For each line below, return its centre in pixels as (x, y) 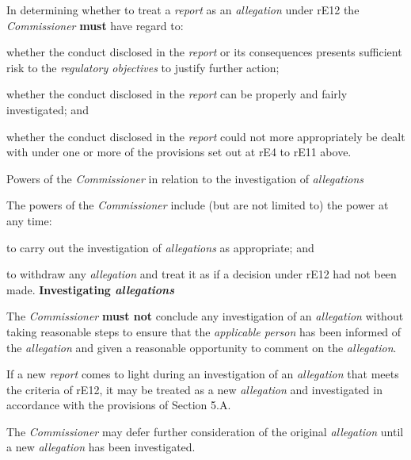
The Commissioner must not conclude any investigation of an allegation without (205, 316)
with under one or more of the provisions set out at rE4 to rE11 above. (179, 152)
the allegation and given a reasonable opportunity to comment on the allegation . (202, 347)
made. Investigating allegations (91, 289)
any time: (29, 220)
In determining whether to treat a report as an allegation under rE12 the (183, 10)
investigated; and (48, 109)
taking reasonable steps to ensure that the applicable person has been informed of (204, 331)
